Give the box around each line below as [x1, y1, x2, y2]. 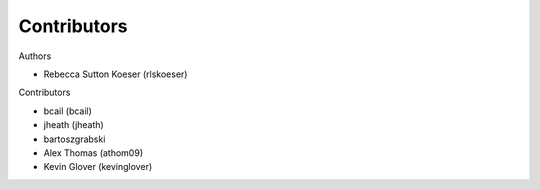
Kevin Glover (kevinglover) [43, 161, 153, 173]
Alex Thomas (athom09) [43, 146, 144, 159]
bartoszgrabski [43, 133, 106, 145]
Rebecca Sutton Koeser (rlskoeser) [43, 68, 188, 80]
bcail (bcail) [43, 105, 92, 117]
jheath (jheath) [43, 119, 104, 131]
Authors [18, 50, 52, 62]
